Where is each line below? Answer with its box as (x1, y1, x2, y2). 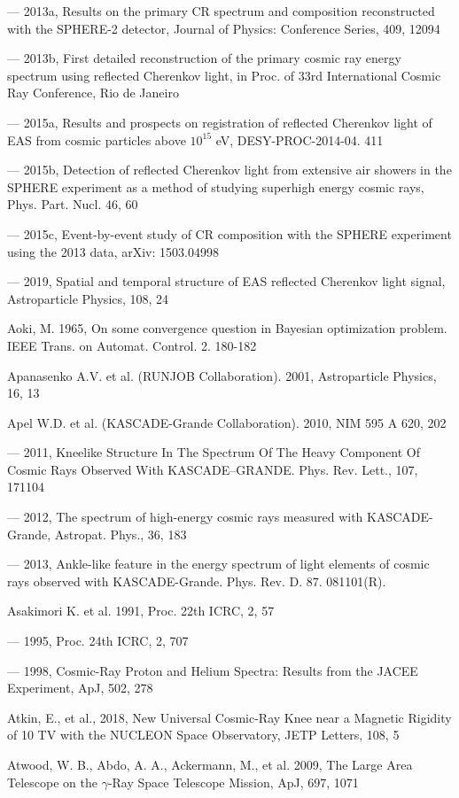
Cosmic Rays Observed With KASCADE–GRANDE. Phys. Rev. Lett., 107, (7, 460, 418, 478)
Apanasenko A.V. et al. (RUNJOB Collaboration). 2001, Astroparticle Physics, (7, 366, 437, 384)
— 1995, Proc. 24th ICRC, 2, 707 (7, 631, 189, 650)
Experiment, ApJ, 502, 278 (7, 678, 153, 697)
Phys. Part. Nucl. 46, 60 (7, 195, 138, 213)
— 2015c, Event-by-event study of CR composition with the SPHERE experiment (7, 224, 452, 243)
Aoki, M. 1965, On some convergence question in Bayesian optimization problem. (7, 319, 447, 337)
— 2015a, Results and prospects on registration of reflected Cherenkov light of (7, 112, 432, 131)
